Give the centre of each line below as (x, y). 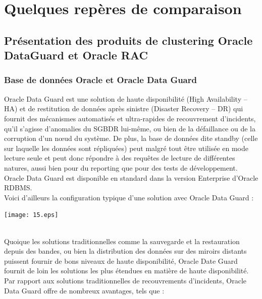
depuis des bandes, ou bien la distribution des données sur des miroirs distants (125, 251)
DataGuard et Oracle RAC (76, 55)
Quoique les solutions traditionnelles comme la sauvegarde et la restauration (122, 241)
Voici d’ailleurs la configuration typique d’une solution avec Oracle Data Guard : (129, 197)
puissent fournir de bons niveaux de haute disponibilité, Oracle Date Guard (121, 260)
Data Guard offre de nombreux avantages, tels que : (84, 290)
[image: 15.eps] (31, 215)
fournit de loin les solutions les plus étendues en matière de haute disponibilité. (126, 271)
